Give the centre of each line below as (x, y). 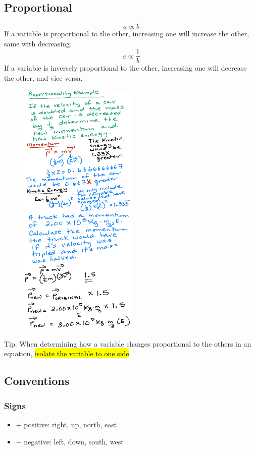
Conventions (37, 381)
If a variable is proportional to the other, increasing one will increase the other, (127, 34)
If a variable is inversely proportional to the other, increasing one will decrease (125, 68)
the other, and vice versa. (43, 78)
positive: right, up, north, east (70, 424)
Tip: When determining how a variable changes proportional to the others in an (128, 343)
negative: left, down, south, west (74, 441)
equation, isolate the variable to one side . (68, 353)
